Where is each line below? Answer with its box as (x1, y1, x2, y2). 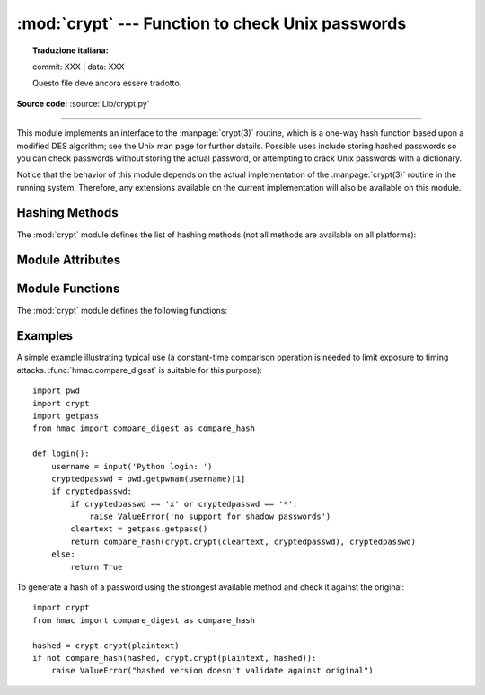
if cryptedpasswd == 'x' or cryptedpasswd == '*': (70, 499, 298, 509)
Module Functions (16, 281, 120, 297)
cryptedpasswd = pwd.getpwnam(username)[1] (50, 473, 246, 484)
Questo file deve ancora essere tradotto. (32, 77, 182, 89)
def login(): (32, 449, 90, 459)
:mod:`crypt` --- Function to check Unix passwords (16, 13, 407, 33)
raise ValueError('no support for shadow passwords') (89, 512, 331, 521)
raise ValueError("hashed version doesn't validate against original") (50, 665, 374, 676)
